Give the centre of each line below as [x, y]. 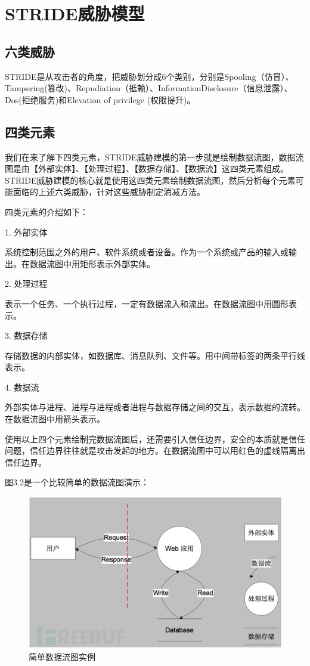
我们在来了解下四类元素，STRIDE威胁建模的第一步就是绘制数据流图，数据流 [154, 157]
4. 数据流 [22, 387]
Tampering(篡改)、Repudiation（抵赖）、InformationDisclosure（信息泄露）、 [149, 88]
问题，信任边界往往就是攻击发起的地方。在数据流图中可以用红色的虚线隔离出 [155, 450]
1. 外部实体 [26, 232]
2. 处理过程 [26, 284]
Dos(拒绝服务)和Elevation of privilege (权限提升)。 [100, 99]
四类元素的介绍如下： [46, 211]
